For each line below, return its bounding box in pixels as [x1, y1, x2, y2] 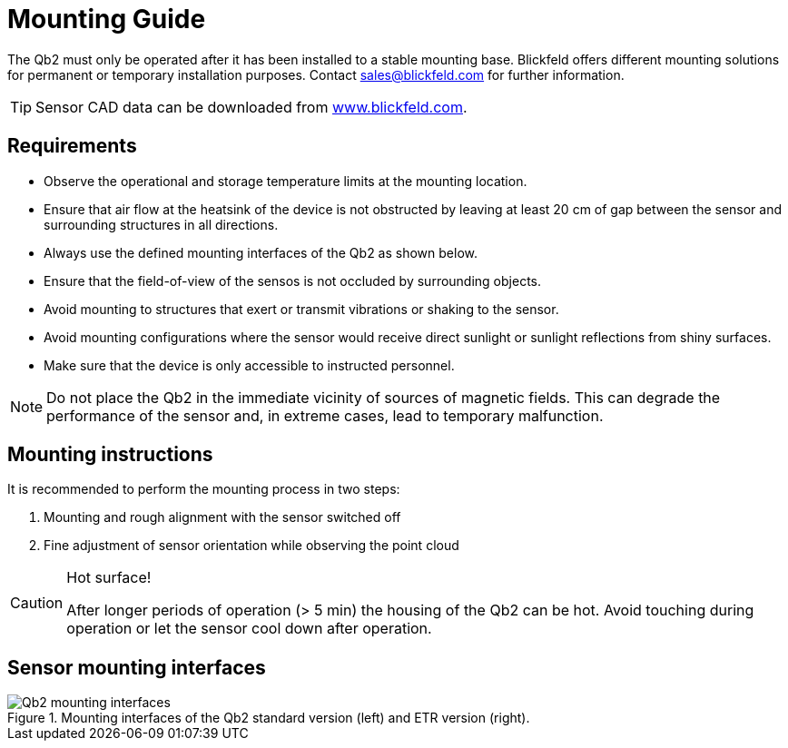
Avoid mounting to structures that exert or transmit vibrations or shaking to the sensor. [44, 300, 559, 317]
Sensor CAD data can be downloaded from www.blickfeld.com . [35, 97, 468, 116]
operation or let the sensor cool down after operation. [66, 619, 432, 638]
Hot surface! [66, 568, 152, 587]
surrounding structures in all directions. [44, 216, 279, 232]
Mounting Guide [7, 4, 206, 34]
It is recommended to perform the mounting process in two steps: [7, 481, 400, 497]
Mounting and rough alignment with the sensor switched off [44, 509, 401, 526]
